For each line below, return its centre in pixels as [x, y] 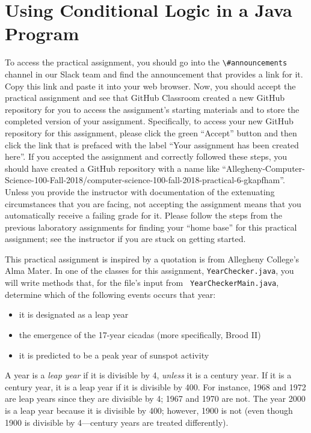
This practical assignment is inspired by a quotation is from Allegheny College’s [152, 259]
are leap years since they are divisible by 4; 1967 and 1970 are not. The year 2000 [155, 398]
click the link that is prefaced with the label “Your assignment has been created [152, 144]
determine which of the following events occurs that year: [110, 294]
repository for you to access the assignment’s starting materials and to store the [152, 109]
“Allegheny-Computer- [263, 168]
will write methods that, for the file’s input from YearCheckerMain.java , [142, 283]
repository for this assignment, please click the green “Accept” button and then [151, 132]
